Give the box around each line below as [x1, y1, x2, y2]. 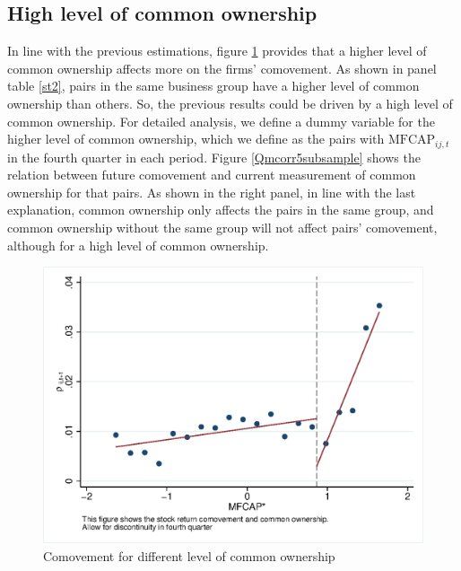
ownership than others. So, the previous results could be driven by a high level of [7, 93, 453, 112]
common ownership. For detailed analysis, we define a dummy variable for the [7, 111, 435, 130]
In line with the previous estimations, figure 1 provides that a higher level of [7, 41, 427, 60]
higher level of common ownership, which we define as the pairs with [7, 129, 385, 148]
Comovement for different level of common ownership [43, 546, 335, 565]
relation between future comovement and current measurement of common [7, 165, 416, 184]
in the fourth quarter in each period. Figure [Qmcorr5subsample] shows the [7, 147, 421, 166]
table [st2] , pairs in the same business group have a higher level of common [7, 76, 420, 95]
